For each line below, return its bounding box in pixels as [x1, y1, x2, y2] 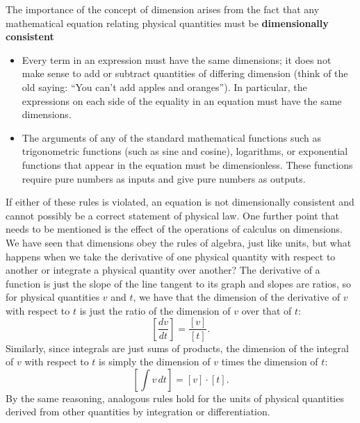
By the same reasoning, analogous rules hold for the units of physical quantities [6, 390, 344, 405]
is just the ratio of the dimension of [79, 303, 231, 317]
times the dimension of [221, 354, 318, 369]
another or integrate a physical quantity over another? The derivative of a [6, 263, 320, 277]
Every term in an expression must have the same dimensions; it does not [22, 52, 332, 67]
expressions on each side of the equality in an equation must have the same [22, 93, 342, 108]
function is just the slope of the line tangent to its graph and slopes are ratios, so [6, 276, 351, 290]
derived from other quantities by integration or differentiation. [6, 404, 270, 419]
